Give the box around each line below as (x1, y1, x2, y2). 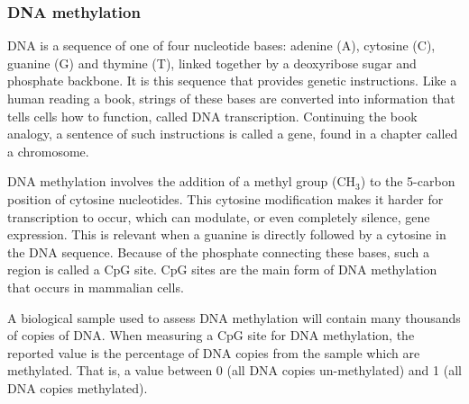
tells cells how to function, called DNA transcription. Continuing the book (7, 106, 418, 125)
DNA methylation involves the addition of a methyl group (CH (7, 172, 356, 191)
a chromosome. (7, 141, 89, 160)
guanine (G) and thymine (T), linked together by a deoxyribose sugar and (7, 53, 417, 72)
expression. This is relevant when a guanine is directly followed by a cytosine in (7, 225, 446, 244)
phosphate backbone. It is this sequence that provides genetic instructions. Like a (7, 71, 457, 90)
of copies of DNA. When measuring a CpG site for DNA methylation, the (7, 326, 415, 345)
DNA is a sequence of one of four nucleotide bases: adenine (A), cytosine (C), (7, 36, 436, 55)
